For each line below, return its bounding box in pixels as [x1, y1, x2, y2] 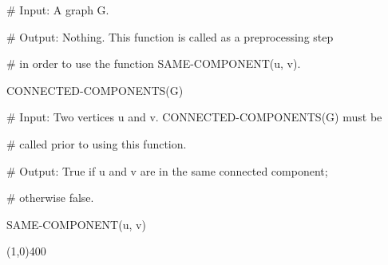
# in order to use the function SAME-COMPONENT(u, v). [6, 55, 301, 72]
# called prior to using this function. [6, 135, 187, 152]
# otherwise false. [6, 189, 94, 206]
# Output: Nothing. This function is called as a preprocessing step [6, 28, 334, 45]
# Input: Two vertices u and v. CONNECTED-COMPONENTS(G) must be [6, 109, 382, 125]
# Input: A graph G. [6, 2, 109, 18]
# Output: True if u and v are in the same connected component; [6, 162, 328, 179]
